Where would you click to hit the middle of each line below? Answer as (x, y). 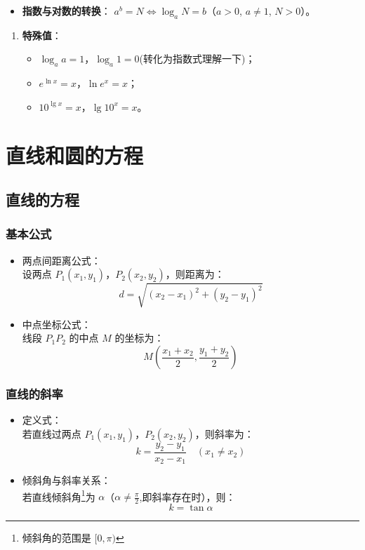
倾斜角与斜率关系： (66, 480)
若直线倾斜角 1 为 (59, 495)
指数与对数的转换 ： (66, 11)
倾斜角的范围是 (57, 538)
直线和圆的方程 (75, 155)
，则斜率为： (224, 433)
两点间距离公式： (61, 260)
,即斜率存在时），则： (187, 496)
